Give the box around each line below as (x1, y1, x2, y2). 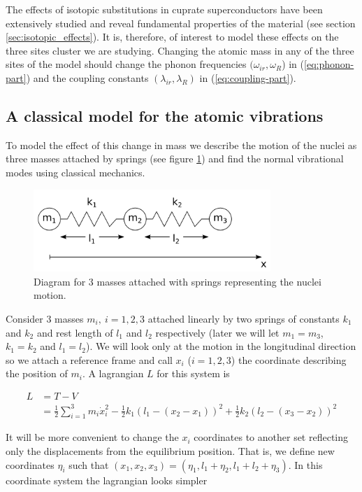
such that (68, 457, 109, 472)
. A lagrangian (82, 366, 144, 381)
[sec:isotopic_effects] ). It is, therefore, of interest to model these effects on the (6, 29, 339, 44)
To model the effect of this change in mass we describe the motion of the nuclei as (6, 137, 357, 152)
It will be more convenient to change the (6, 430, 179, 444)
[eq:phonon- (304, 57, 354, 71)
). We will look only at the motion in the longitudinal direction (85, 339, 356, 353)
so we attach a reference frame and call (6, 352, 173, 367)
